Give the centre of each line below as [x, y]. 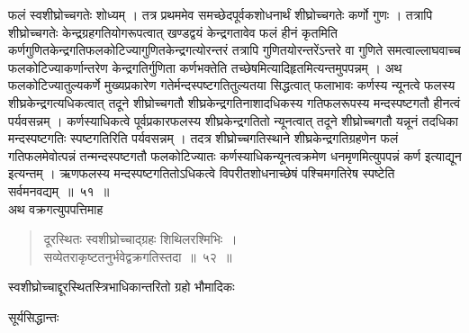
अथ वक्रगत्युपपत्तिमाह [56, 208]
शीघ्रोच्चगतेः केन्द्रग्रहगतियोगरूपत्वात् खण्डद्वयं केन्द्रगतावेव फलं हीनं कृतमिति [173, 32]
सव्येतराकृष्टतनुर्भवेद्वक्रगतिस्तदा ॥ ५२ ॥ [138, 256]
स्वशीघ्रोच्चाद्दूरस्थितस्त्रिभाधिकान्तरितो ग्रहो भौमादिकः [122, 287]
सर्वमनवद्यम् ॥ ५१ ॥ [59, 190]
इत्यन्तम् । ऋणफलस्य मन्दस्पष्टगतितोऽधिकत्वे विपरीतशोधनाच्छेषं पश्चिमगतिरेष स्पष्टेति [202, 173]
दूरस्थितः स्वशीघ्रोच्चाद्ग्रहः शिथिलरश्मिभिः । [140, 239]
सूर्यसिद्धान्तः [34, 316]
